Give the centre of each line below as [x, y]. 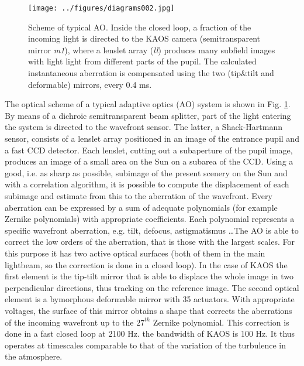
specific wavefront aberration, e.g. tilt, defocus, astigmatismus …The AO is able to [152, 230]
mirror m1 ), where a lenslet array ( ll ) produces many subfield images [152, 49]
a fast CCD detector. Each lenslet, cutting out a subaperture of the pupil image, [149, 150]
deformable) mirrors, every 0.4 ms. [90, 84]
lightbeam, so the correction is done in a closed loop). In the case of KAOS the [146, 264]
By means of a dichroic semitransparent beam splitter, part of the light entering [148, 115]
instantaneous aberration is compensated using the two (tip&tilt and [151, 73]
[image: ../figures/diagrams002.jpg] [101, 8]
